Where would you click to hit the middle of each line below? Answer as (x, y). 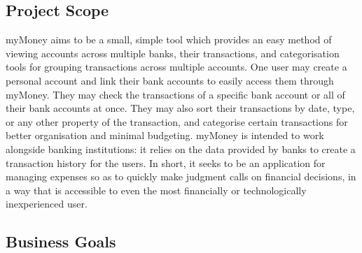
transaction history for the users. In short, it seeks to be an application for (166, 162)
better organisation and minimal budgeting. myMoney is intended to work (165, 135)
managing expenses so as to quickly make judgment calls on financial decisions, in (181, 176)
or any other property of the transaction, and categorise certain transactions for (177, 121)
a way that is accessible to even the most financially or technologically (156, 190)
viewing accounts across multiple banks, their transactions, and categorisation (173, 53)
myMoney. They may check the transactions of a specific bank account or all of (175, 94)
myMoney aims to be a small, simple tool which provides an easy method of (169, 39)
